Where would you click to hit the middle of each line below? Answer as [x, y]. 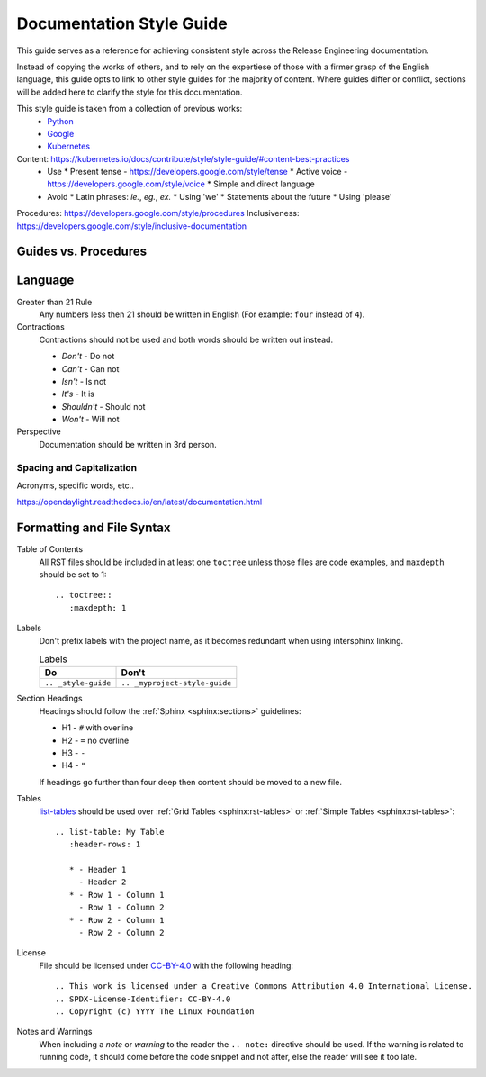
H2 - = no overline [95, 740]
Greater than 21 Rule [54, 302]
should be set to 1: [73, 575]
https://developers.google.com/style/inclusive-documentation [132, 226]
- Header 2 [103, 882]
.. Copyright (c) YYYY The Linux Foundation [155, 1011]
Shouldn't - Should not [103, 406]
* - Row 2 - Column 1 [117, 920]
